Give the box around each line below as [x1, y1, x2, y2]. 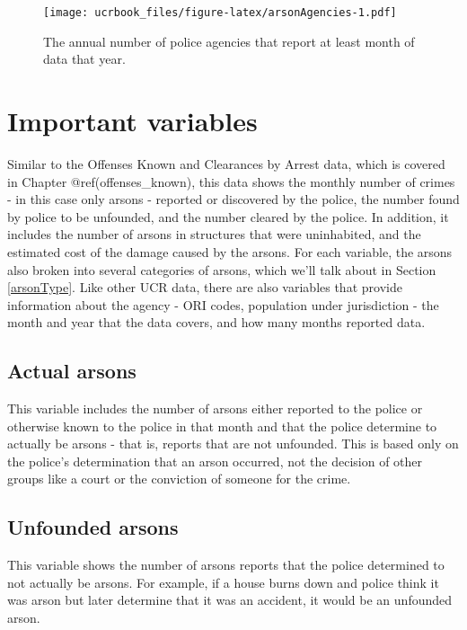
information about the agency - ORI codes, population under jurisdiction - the [7, 295, 439, 314]
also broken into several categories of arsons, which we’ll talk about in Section [7, 260, 436, 279]
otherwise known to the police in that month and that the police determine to [7, 416, 437, 435]
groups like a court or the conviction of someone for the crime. [7, 469, 351, 488]
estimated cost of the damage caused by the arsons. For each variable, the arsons [7, 242, 453, 261]
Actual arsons [7, 357, 137, 385]
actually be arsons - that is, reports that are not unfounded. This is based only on [7, 434, 459, 453]
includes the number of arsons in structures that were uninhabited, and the [7, 225, 421, 244]
